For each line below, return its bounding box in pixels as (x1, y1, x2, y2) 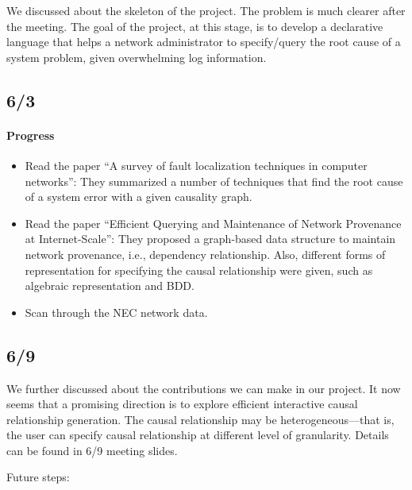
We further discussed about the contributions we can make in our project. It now (6, 380, 401, 396)
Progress (6, 126, 55, 143)
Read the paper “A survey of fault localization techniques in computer (25, 156, 368, 173)
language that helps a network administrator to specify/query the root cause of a (6, 33, 401, 50)
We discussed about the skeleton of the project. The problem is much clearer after (6, 2, 406, 18)
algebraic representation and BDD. (25, 277, 194, 294)
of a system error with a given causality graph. (25, 188, 252, 205)
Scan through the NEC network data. (25, 303, 208, 320)
